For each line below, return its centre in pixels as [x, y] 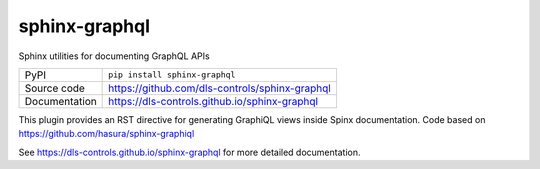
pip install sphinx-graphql [172, 75]
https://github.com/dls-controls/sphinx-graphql [220, 88]
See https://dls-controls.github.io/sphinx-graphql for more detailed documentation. [189, 152]
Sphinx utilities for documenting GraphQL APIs [114, 56]
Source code [54, 88]
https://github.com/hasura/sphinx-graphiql [106, 134]
